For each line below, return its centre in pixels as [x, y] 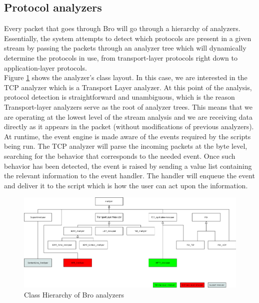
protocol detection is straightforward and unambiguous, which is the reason [119, 97]
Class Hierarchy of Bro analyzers [74, 294]
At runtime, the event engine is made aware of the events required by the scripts [127, 136]
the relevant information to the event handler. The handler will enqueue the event [129, 176]
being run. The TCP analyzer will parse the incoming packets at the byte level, [126, 146]
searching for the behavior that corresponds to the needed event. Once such [120, 156]
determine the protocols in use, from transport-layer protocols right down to [121, 57]
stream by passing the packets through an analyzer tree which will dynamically [125, 48]
